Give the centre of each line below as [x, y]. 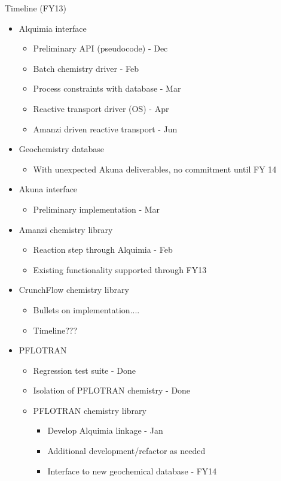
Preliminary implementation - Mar [97, 209]
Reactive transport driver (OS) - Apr [101, 108]
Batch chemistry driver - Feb [86, 68]
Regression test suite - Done [85, 370]
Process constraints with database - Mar [107, 88]
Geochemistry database [62, 149]
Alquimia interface [53, 28]
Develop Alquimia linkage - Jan [105, 430]
